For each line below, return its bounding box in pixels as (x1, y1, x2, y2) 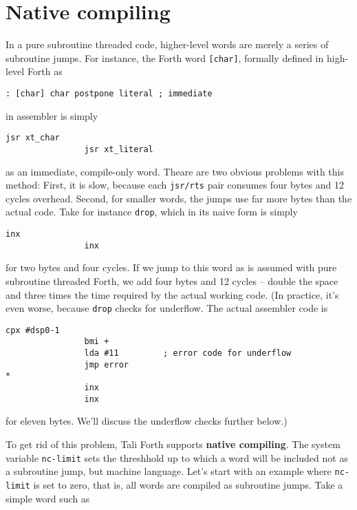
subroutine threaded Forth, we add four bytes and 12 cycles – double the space (6, 273, 338, 288)
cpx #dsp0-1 (6, 325, 60, 335)
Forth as (27, 64, 63, 78)
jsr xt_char (6, 133, 60, 143)
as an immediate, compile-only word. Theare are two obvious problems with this (6, 164, 344, 178)
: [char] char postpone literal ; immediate (6, 88, 213, 98)
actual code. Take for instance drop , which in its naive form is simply (6, 204, 298, 219)
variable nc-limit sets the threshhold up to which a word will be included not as (6, 450, 348, 465)
